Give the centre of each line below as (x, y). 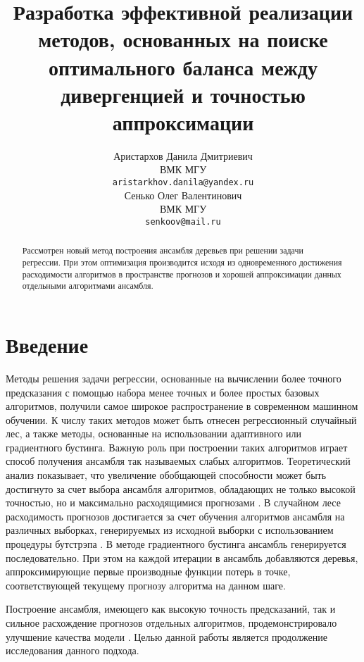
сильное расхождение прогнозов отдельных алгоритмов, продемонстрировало (171, 623)
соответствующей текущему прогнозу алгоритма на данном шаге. (146, 585)
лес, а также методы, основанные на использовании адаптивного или (154, 433)
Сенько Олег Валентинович (183, 195)
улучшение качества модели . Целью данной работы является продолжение (167, 636)
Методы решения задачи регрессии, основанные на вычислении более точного (174, 378)
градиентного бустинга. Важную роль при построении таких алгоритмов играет (177, 447)
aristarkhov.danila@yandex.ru (183, 183)
